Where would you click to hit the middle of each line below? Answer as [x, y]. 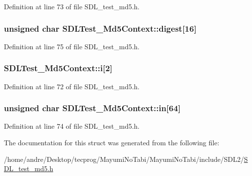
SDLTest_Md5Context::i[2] [58, 68]
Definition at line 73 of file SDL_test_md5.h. [72, 6]
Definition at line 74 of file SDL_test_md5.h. [72, 126]
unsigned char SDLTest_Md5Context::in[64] [92, 108]
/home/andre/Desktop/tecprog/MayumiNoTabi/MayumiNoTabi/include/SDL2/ [124, 159]
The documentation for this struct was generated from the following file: [112, 143]
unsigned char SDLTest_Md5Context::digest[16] [100, 28]
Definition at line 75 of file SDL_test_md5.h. [72, 46]
